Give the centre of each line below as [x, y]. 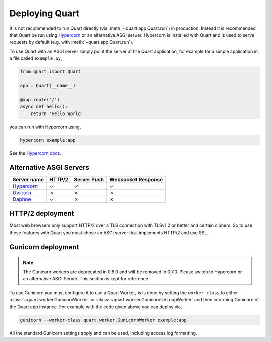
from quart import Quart [50, 72]
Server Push [89, 180]
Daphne [22, 199]
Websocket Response [136, 180]
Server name [28, 180]
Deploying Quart [44, 13]
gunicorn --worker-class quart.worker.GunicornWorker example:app [103, 320]
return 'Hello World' [57, 114]
